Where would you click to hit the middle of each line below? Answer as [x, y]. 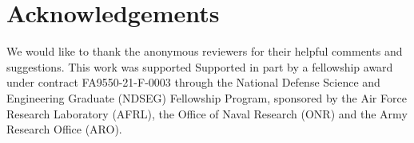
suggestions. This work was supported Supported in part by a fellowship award [200, 66]
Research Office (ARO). [64, 129]
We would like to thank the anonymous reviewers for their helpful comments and [205, 51]
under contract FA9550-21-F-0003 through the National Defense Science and [193, 82]
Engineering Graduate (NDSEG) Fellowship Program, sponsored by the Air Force [207, 97]
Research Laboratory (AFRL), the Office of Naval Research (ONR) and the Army [207, 113]
